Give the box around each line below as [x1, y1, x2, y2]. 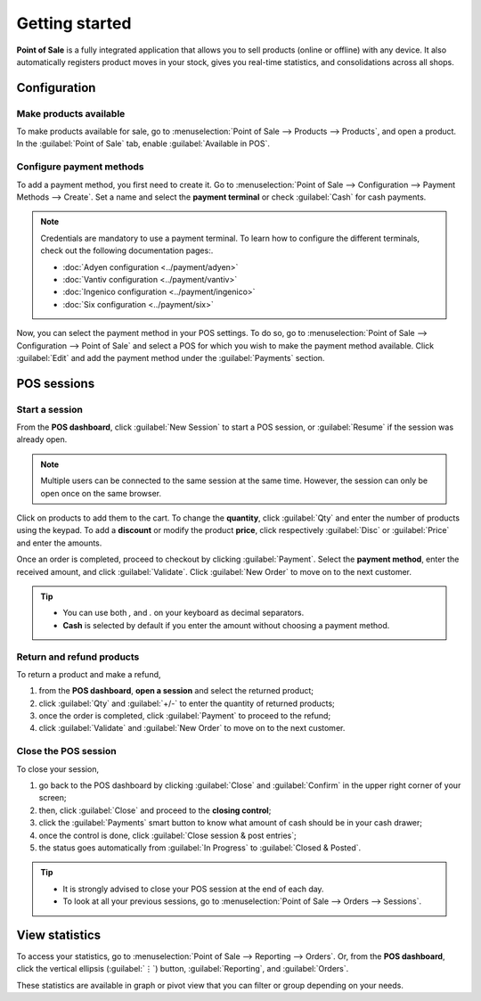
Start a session [16, 403, 84, 415]
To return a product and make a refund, [16, 669, 161, 679]
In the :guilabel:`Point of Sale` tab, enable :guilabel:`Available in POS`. [16, 138, 271, 149]
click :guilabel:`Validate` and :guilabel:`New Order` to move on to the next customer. [38, 723, 346, 734]
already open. [16, 434, 68, 445]
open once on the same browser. [40, 488, 162, 498]
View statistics [16, 927, 102, 942]
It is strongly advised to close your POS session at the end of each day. [62, 883, 324, 894]
